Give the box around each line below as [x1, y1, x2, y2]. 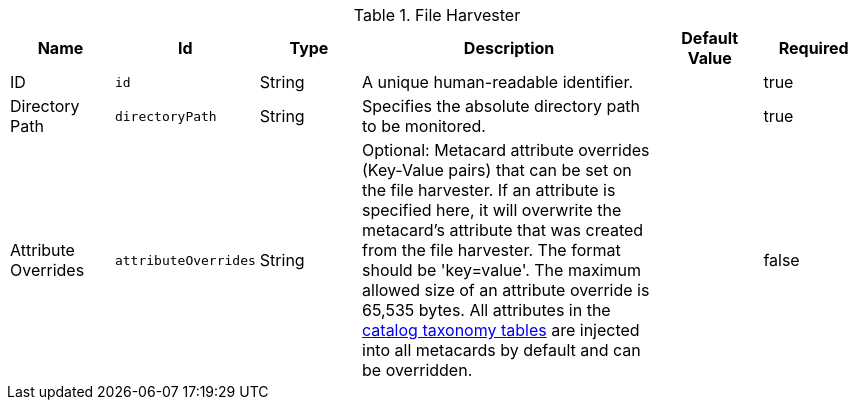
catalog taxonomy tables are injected [362, 320, 640, 340]
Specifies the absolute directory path [362, 96, 641, 116]
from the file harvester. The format [362, 240, 621, 260]
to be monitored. [362, 116, 486, 136]
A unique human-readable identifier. [362, 72, 634, 92]
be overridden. [362, 360, 473, 380]
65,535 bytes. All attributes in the [362, 300, 611, 320]
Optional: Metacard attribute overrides [362, 140, 650, 160]
